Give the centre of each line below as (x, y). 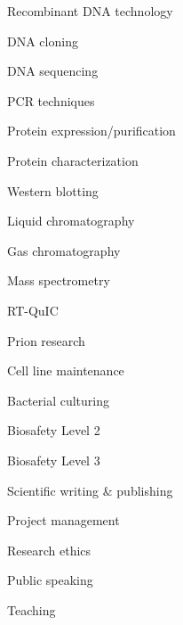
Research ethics (49, 550)
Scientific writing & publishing (90, 490)
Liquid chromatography (71, 221)
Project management (64, 520)
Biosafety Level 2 (54, 430)
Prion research (46, 340)
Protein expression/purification (91, 131)
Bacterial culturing (59, 400)
